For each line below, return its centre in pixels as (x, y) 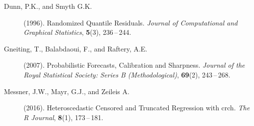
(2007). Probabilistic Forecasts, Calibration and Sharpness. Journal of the (134, 65)
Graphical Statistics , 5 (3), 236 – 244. (77, 32)
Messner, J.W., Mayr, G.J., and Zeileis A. (67, 91)
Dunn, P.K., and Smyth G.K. (48, 6)
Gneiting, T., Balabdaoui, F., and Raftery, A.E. (76, 48)
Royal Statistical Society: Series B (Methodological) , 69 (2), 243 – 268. (127, 74)
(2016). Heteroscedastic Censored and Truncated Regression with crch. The (137, 108)
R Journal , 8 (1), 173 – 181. (63, 117)
